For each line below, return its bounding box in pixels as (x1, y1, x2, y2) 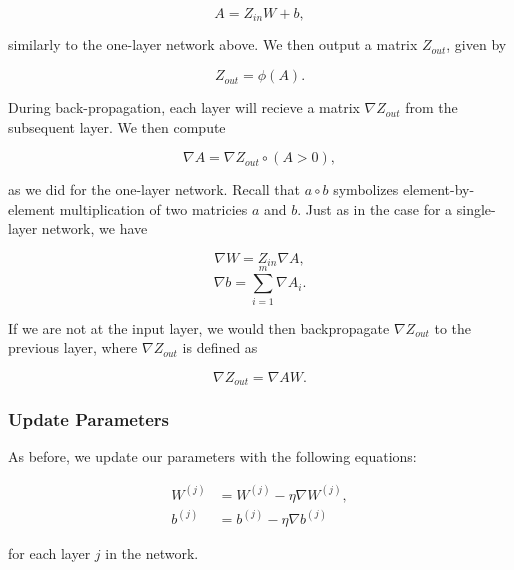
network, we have (41, 218, 148, 239)
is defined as (182, 337, 258, 358)
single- (456, 198, 496, 219)
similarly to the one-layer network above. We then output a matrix (8, 34, 418, 55)
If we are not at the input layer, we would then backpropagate (8, 317, 390, 338)
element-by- (402, 179, 475, 200)
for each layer (8, 542, 91, 563)
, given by (446, 34, 507, 55)
